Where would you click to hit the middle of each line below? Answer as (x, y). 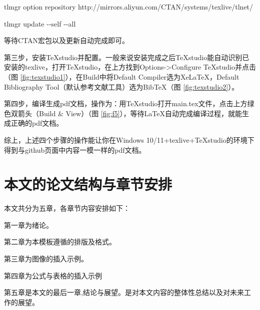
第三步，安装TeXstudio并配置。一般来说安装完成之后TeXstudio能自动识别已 (127, 57)
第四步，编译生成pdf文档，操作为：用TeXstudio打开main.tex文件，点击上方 (126, 103)
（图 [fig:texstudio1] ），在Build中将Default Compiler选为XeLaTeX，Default (122, 76)
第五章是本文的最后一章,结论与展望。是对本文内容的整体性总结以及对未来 (124, 292)
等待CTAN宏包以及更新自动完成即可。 (67, 40)
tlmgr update (24, 23)
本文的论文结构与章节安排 (88, 184)
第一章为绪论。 (28, 225)
